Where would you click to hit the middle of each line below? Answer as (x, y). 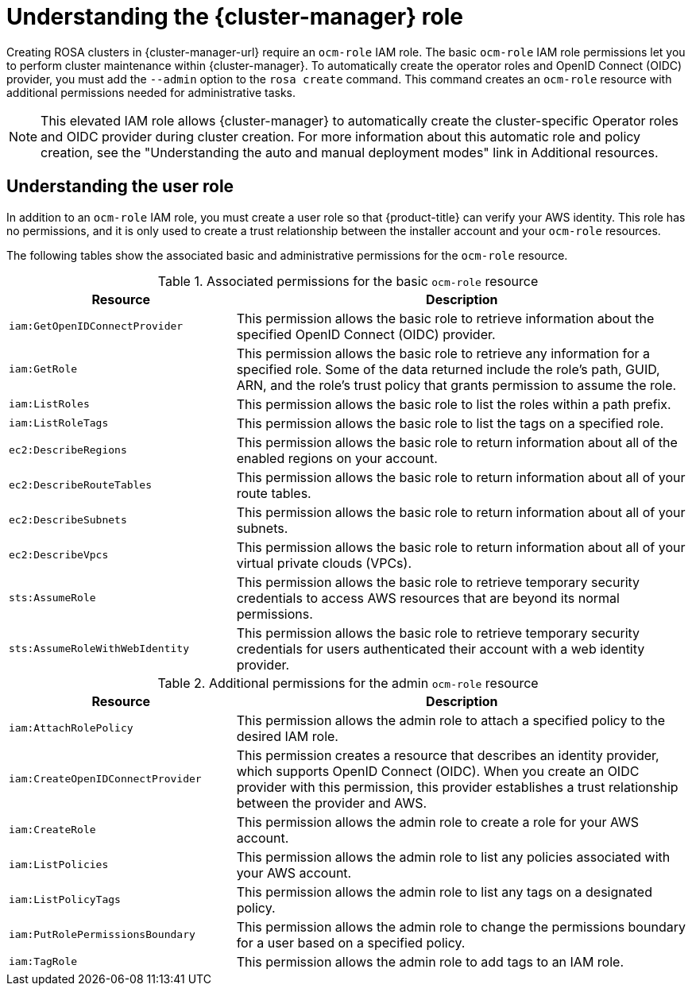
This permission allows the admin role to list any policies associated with (453, 857)
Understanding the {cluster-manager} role (235, 17)
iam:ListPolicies (59, 865)
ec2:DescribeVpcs (59, 555)
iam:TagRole (43, 962)
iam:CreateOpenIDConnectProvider (105, 779)
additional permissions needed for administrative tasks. (151, 92)
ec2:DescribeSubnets (68, 520)
